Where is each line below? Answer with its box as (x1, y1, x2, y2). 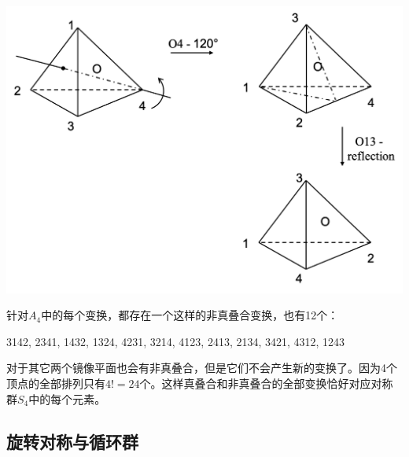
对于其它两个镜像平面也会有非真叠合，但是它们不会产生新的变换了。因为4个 (6, 359, 397, 376)
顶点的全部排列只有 (6, 375, 105, 392)
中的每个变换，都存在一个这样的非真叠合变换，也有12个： (41, 307, 339, 323)
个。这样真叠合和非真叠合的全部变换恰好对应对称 (139, 375, 393, 392)
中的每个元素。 (28, 390, 106, 407)
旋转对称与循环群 (6, 429, 138, 453)
